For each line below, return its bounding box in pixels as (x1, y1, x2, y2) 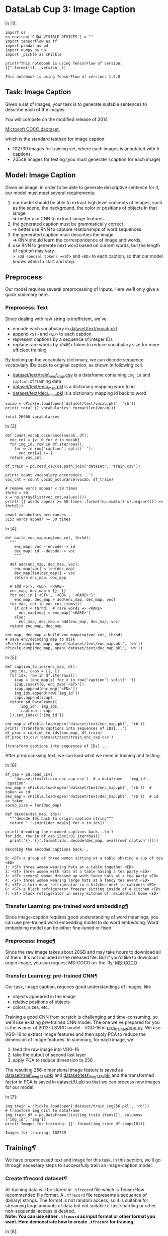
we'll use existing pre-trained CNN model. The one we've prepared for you (5, 1019, 160, 1025)
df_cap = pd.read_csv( (5, 772, 53, 777)
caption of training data (12, 378, 61, 384)
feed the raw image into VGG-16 (12, 1046, 79, 1052)
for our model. (5, 1084, 35, 1090)
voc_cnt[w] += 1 (18, 451, 53, 456)
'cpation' (5, 781, 26, 786)
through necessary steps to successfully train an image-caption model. (5, 1162, 153, 1168)
